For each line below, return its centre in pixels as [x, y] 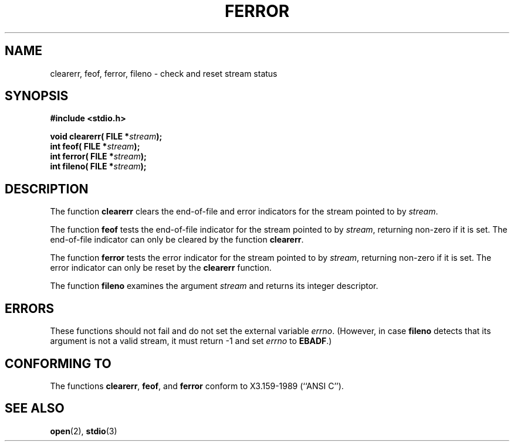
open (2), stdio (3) [84, 431]
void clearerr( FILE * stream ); [106, 137]
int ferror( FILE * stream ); [98, 156]
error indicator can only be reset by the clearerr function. [161, 268]
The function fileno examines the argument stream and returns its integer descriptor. [214, 286]
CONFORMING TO [58, 363]
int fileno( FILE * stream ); [98, 166]
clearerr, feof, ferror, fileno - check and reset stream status [164, 73]
